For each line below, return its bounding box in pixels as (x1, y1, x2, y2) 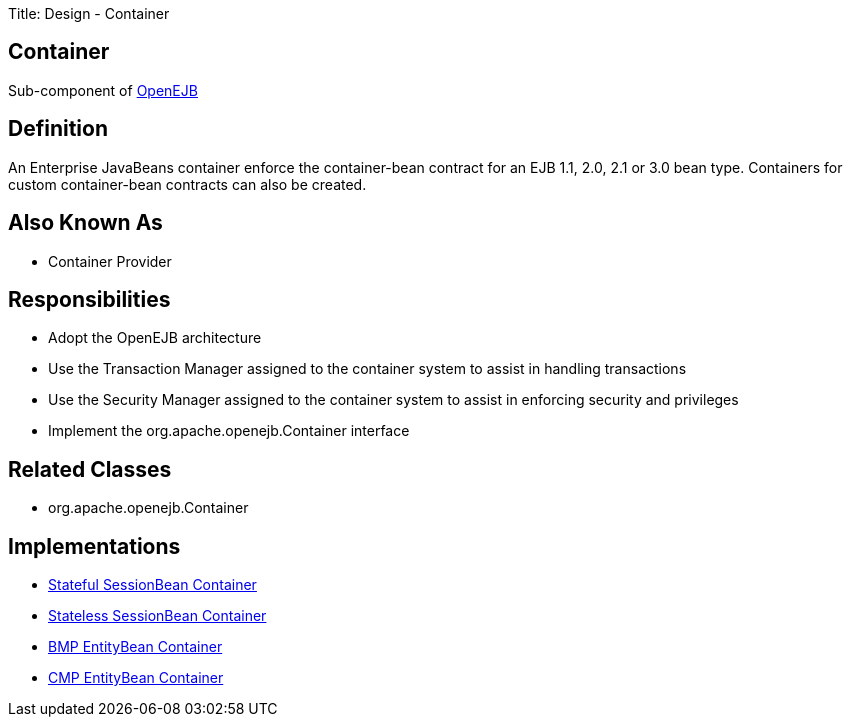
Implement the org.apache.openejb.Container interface (48, 422, 410, 440)
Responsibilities (8, 286, 171, 312)
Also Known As (8, 210, 163, 236)
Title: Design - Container (8, 5, 170, 22)
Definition (8, 116, 108, 142)
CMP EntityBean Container (48, 669, 224, 687)
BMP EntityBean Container (48, 638, 223, 656)
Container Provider (48, 252, 172, 270)
